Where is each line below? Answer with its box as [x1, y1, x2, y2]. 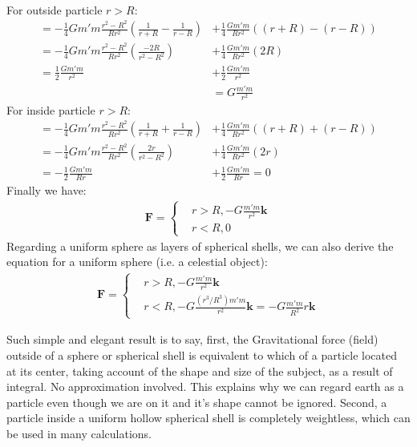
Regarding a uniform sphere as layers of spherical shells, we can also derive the [6, 237, 394, 254]
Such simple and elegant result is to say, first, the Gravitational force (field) [6, 331, 379, 348]
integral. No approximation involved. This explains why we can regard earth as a [6, 378, 404, 395]
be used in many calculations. [6, 425, 152, 441]
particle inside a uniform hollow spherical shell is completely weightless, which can [6, 409, 411, 426]
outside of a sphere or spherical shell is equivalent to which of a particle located [6, 347, 398, 364]
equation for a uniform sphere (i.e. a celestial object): [6, 253, 268, 270]
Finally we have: [6, 181, 87, 198]
